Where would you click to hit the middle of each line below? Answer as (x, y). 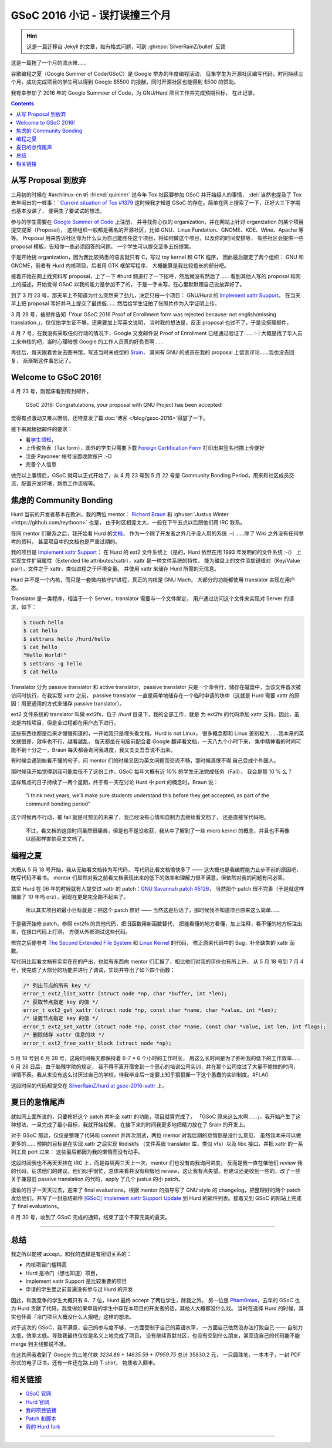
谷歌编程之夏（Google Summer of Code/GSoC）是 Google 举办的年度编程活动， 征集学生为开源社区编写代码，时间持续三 (157, 73)
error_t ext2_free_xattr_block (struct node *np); (98, 1043)
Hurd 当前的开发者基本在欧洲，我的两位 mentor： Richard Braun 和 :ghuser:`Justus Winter (120, 514)
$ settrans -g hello (52, 663)
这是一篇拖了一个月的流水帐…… (49, 63)
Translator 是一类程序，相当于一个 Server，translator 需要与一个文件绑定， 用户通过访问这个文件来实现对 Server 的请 (153, 598)
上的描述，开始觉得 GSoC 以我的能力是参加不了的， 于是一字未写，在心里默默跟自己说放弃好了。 (128, 285)
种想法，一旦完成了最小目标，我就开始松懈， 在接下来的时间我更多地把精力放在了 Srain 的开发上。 (130, 1124)
